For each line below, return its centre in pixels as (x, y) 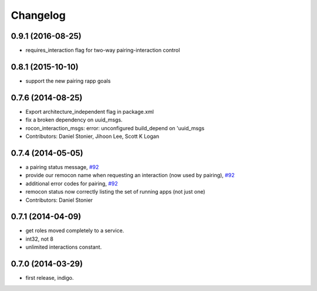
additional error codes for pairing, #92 (72, 183)
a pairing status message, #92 (62, 167)
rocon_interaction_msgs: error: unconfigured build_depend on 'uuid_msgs (115, 128)
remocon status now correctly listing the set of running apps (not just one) (115, 192)
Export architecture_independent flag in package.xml (90, 111)
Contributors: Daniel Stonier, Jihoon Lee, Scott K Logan (92, 136)
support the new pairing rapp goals (68, 81)
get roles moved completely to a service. (75, 231)
